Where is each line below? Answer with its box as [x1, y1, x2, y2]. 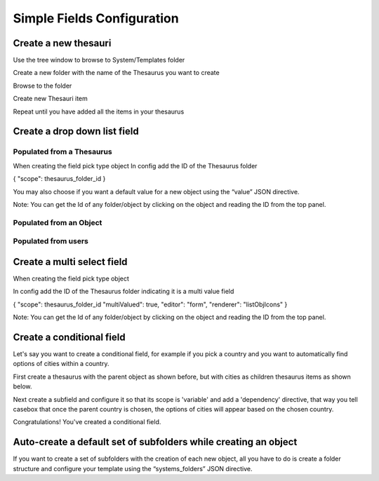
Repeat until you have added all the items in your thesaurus [13, 107, 185, 116]
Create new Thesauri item [13, 95, 88, 103]
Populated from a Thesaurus [13, 147, 112, 157]
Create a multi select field [13, 256, 128, 268]
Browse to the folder [13, 81, 72, 90]
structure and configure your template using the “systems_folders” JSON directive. [13, 464, 253, 473]
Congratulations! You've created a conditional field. [13, 418, 161, 426]
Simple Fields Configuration [13, 11, 179, 26]
